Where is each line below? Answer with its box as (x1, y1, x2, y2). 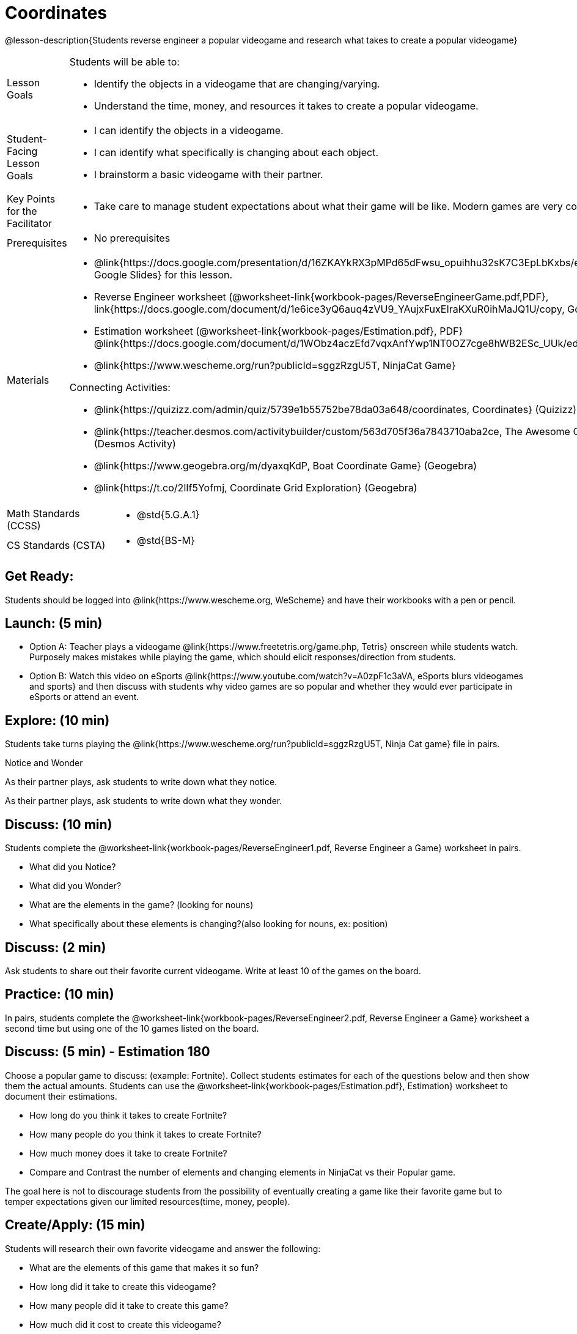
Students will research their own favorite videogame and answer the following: (5, 1243, 321, 1254)
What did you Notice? (29, 862, 116, 873)
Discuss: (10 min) (5, 816, 112, 832)
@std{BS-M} (136, 534, 195, 546)
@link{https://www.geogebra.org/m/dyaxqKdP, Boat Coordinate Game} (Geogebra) (94, 459, 477, 472)
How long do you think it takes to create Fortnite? (29, 1109, 227, 1120)
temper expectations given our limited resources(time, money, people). (5, 1196, 290, 1207)
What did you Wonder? (29, 881, 122, 892)
